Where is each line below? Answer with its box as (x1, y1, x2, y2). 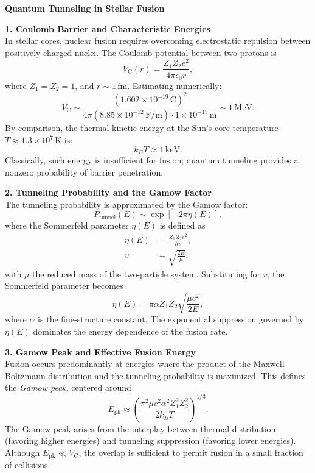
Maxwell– (253, 357, 289, 370)
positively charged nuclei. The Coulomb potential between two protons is (5, 46, 277, 59)
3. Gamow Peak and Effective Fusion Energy (5, 345, 196, 358)
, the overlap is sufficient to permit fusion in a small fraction (78, 446, 303, 458)
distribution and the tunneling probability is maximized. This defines (48, 369, 306, 382)
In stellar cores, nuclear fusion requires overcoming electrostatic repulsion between (5, 34, 311, 47)
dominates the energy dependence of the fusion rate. (33, 325, 228, 338)
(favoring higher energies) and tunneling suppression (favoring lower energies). (5, 434, 296, 447)
